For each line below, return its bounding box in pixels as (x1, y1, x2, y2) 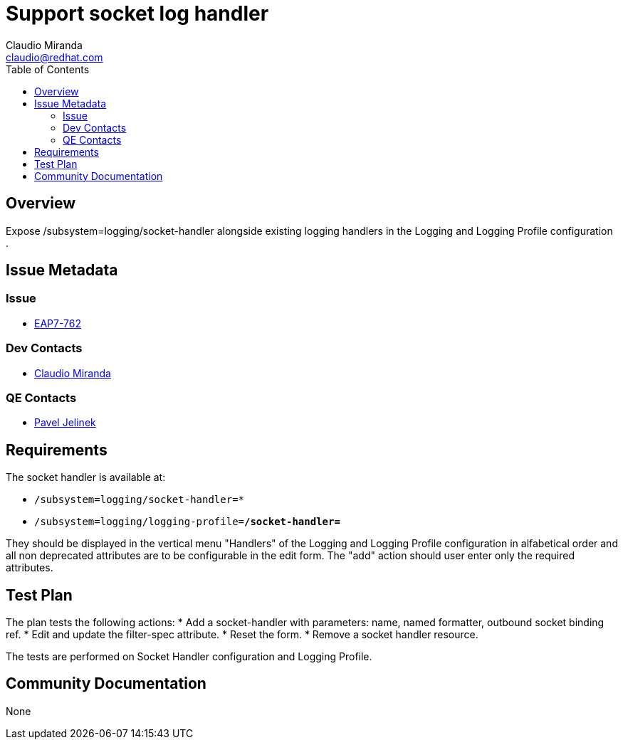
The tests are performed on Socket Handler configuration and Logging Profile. (6, 650, 372, 662)
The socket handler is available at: (6, 471, 166, 484)
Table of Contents (6, 63, 90, 75)
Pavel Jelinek (34, 416, 96, 429)
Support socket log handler (6, 1, 269, 26)
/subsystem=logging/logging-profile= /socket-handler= (34, 516, 340, 528)
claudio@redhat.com (6, 51, 103, 63)
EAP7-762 (34, 317, 81, 329)
